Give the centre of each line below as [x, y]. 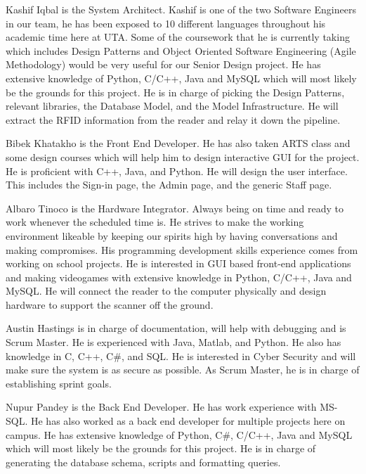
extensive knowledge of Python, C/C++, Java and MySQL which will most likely [181, 78]
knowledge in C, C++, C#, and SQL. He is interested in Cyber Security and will [181, 355]
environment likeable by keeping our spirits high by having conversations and [172, 235]
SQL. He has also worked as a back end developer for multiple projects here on [176, 421]
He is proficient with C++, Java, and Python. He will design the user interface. [177, 171]
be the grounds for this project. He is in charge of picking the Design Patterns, [175, 92]
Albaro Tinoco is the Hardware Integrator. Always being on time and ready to [175, 208]
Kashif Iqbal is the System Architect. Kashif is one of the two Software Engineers [181, 9]
